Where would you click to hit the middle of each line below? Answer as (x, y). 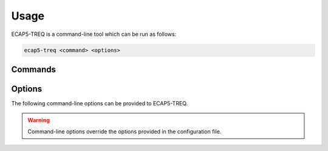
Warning (39, 120)
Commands (34, 69)
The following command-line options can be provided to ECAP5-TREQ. (100, 104)
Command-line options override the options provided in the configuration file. (125, 132)
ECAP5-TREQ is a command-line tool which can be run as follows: (94, 34)
